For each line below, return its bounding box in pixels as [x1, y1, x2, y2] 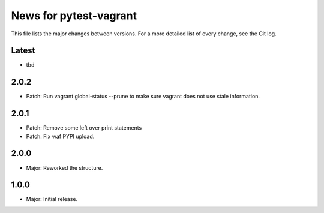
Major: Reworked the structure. [26, 164, 103, 171]
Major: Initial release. [26, 196, 78, 203]
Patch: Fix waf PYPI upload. [26, 133, 95, 140]
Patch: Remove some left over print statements [26, 124, 142, 131]
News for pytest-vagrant [11, 9, 137, 22]
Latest [11, 46, 35, 56]
